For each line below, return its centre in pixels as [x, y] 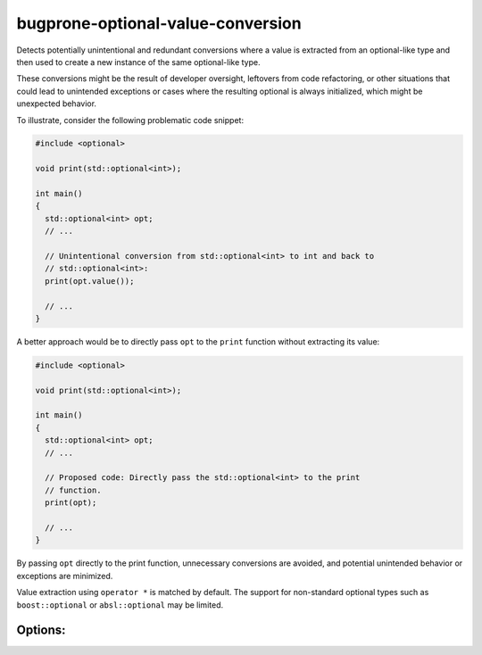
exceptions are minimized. [65, 576]
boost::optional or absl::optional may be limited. [120, 605]
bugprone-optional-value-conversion [159, 23]
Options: [41, 630]
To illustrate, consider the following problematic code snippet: [130, 120]
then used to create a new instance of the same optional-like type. [138, 62]
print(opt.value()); [90, 281]
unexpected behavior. [57, 104]
